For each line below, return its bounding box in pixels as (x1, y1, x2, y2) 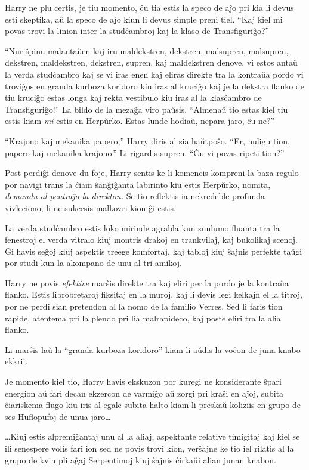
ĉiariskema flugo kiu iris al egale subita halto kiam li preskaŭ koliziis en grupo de (5, 398, 301, 411)
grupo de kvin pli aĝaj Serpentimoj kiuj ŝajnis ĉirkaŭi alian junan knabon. (5, 453, 277, 466)
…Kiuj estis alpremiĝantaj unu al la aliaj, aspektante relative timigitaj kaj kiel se (5, 430, 300, 443)
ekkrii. (5, 355, 28, 367)
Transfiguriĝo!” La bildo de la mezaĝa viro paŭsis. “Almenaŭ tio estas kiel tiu (5, 103, 288, 115)
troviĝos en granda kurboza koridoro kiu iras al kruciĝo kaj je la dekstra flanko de (5, 79, 304, 92)
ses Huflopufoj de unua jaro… (5, 410, 111, 422)
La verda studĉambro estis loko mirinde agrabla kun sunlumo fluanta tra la (5, 221, 280, 234)
